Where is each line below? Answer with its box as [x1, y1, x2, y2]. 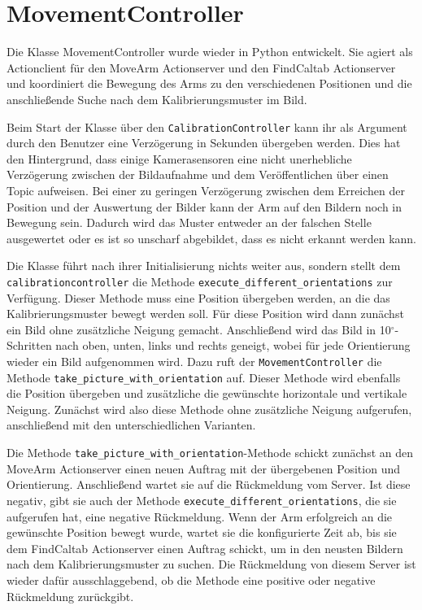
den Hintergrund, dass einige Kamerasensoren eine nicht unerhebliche [7, 150, 352, 167]
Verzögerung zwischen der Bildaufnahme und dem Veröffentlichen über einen [7, 166, 389, 183]
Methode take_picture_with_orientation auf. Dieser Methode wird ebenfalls [7, 368, 401, 386]
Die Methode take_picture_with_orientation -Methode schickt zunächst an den [7, 444, 414, 461]
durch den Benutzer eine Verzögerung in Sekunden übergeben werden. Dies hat [7, 134, 401, 151]
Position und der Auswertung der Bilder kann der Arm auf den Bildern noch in [7, 198, 402, 215]
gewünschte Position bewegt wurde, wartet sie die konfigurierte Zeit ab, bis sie [7, 524, 397, 541]
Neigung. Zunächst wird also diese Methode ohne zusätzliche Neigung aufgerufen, [7, 400, 412, 417]
